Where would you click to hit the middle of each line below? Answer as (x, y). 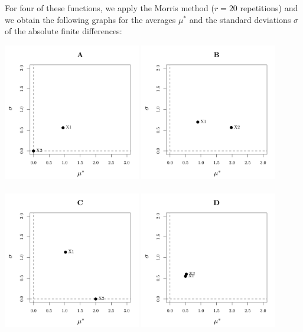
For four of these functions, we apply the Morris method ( (110, 8)
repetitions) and (269, 8)
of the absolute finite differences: (63, 31)
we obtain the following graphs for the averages (90, 19)
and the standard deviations (240, 19)
